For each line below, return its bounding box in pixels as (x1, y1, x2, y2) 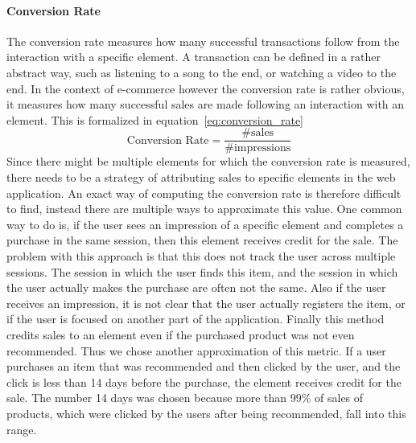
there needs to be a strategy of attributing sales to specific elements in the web (6, 169, 396, 186)
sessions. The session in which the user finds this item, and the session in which (6, 263, 398, 280)
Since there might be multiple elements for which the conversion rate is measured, (6, 153, 410, 170)
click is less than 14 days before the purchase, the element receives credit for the (6, 373, 402, 390)
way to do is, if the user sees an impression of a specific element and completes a (6, 215, 404, 232)
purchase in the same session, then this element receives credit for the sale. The (6, 232, 398, 248)
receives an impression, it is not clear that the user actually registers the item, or (6, 294, 406, 311)
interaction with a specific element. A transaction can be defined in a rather (6, 48, 381, 65)
